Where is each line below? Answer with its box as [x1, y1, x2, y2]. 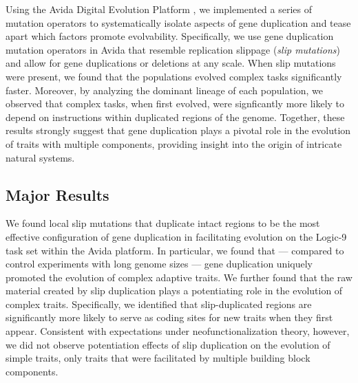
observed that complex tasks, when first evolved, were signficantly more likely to [6, 96, 345, 111]
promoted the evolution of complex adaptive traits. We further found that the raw [6, 270, 352, 284]
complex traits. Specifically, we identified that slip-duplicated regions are [6, 296, 312, 311]
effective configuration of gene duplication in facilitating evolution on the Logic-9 [6, 229, 347, 243]
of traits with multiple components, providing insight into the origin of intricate [6, 136, 342, 151]
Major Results [6, 184, 109, 205]
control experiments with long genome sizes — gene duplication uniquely [6, 256, 313, 271]
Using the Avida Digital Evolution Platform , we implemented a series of [6, 2, 313, 16]
